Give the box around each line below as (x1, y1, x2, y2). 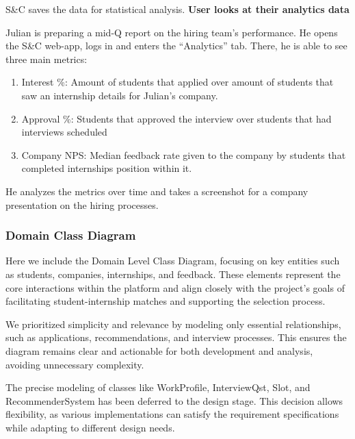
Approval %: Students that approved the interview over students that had (21, 111, 332, 125)
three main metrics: (5, 51, 88, 66)
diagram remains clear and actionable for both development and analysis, (5, 343, 313, 358)
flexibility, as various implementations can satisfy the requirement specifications (5, 407, 339, 421)
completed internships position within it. (21, 161, 192, 175)
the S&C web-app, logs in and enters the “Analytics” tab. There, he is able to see (5, 38, 347, 53)
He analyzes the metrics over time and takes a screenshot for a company (5, 184, 308, 198)
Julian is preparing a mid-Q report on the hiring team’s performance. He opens (5, 25, 338, 39)
